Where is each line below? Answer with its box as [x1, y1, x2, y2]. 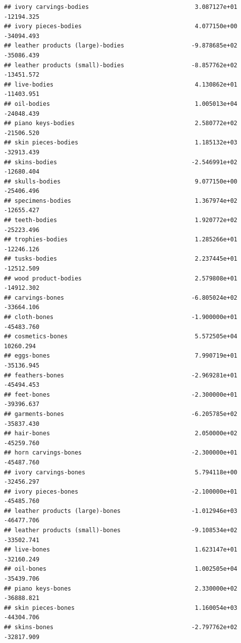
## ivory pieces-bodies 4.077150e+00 [4, 23, 238, 30]
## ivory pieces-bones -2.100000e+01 [4, 488, 238, 495]
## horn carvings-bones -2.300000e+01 [4, 449, 238, 457]
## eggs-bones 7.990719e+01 [4, 352, 238, 360]
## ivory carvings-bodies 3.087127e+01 [4, 3, 238, 10]
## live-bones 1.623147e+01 [4, 546, 238, 553]
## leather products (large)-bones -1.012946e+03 [4, 507, 238, 514]
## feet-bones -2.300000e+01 [4, 391, 238, 398]
